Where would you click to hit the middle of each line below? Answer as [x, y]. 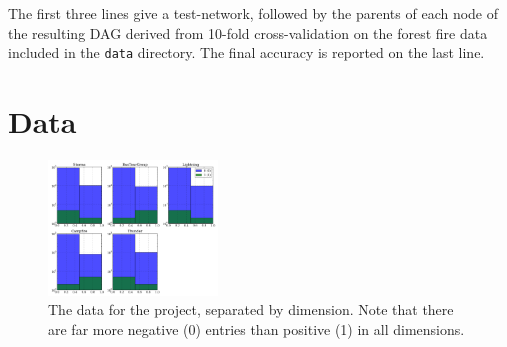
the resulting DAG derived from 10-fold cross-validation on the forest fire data [248, 32]
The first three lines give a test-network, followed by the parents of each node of [253, 13]
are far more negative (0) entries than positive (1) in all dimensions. [256, 328]
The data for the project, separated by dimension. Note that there [251, 309]
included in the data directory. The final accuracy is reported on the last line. [246, 52]
